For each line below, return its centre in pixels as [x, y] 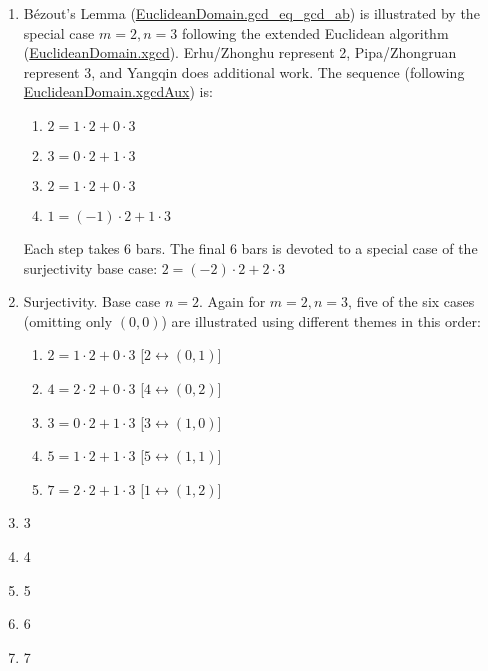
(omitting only [68, 320]
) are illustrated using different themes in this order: [321, 320]
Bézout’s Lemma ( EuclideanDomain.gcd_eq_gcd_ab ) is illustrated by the [251, 13]
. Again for [232, 301]
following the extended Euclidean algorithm [315, 32]
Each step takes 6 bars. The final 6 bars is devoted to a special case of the [250, 247]
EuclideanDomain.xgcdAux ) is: [118, 91]
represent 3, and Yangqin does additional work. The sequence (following [244, 71]
